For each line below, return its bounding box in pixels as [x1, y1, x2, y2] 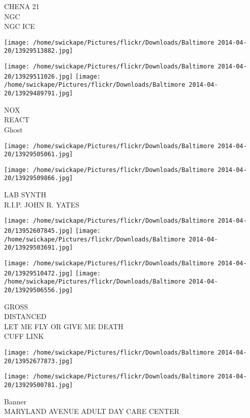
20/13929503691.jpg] [4, 244, 73, 252]
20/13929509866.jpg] [4, 175, 73, 182]
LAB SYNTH [4, 189, 47, 200]
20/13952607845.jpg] [4, 227, 73, 234]
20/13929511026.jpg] [4, 73, 73, 80]
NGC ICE [4, 21, 35, 31]
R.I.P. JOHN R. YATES [4, 199, 79, 210]
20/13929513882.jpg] [4, 47, 73, 55]
